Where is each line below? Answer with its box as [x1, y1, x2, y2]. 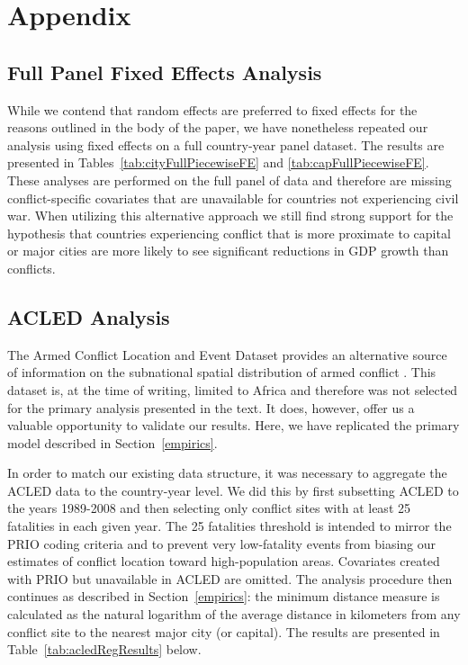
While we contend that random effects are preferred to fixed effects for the [7, 100, 418, 119]
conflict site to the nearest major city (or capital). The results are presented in [7, 622, 440, 641]
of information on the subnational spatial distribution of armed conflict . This [7, 363, 436, 382]
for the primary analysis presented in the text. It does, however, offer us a [7, 398, 415, 417]
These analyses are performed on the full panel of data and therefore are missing [7, 170, 452, 189]
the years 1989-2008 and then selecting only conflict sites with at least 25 [7, 499, 410, 517]
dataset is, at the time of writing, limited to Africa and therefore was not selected [7, 380, 458, 399]
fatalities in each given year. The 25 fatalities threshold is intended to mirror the [7, 517, 452, 535]
